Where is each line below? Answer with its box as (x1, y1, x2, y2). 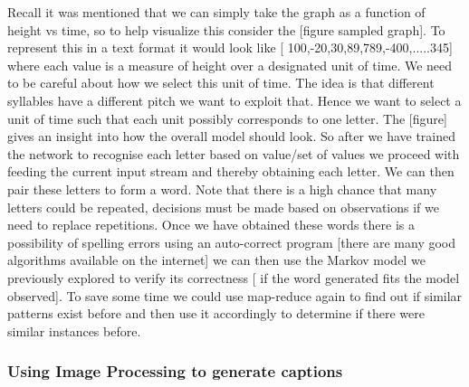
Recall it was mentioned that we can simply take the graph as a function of (7, 3, 426, 21)
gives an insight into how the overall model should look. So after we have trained (7, 127, 456, 146)
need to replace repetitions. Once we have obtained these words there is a (7, 215, 415, 234)
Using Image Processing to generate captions (7, 360, 343, 382)
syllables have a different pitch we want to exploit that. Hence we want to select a (7, 90, 462, 109)
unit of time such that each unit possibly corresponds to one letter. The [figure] (7, 109, 447, 127)
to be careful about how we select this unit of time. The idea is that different (7, 73, 435, 92)
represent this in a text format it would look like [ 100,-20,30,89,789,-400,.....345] (7, 38, 453, 57)
